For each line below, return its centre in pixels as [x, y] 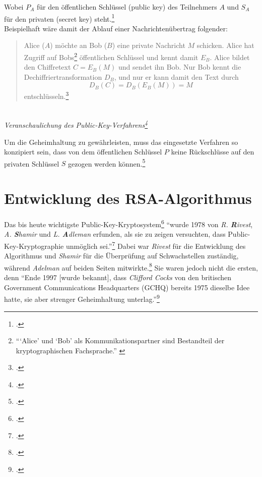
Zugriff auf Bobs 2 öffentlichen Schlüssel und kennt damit [111, 56]
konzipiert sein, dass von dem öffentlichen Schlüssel [83, 152]
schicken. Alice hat [225, 45]
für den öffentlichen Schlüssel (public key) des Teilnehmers [127, 7]
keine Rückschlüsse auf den [213, 152]
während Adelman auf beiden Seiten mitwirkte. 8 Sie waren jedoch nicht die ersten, [131, 267]
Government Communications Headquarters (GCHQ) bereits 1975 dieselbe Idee [127, 287]
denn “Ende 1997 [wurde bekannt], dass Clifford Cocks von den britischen [118, 277]
